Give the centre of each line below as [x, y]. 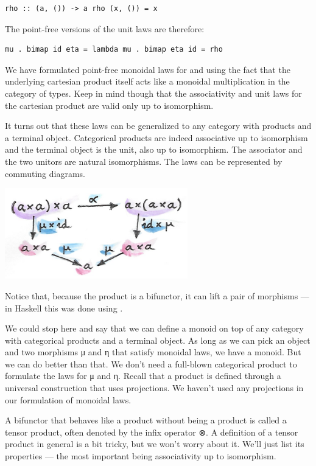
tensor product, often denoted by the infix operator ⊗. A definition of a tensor [152, 432]
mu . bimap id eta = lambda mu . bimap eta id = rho [114, 50]
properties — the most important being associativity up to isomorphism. [141, 456]
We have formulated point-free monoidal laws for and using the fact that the [148, 69]
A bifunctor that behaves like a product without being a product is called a [146, 420]
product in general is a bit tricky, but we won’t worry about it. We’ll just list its [155, 444]
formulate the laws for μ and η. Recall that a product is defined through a [143, 376]
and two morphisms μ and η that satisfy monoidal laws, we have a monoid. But [153, 352]
